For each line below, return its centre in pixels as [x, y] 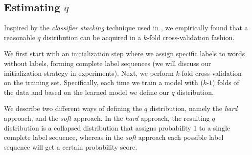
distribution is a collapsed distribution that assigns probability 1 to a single [117, 127]
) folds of [226, 82]
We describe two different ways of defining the [73, 108]
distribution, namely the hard [194, 108]
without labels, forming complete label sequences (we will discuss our [108, 63]
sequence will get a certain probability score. [71, 146]
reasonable [20, 37]
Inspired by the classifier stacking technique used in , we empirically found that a [126, 28]
